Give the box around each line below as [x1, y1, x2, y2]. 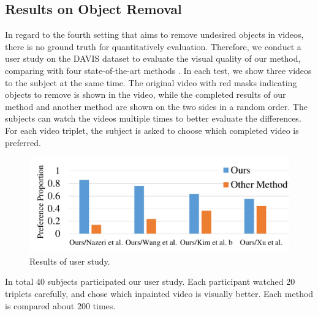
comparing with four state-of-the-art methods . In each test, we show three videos [5, 64, 312, 76]
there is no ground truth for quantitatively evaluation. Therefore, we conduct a [5, 40, 301, 53]
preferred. [5, 136, 41, 149]
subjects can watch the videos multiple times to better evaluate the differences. [5, 112, 301, 125]
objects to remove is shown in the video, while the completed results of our [5, 88, 286, 101]
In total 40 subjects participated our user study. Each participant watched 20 [5, 275, 295, 288]
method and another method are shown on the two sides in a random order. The [5, 100, 308, 112]
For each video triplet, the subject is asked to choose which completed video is [5, 123, 299, 136]
